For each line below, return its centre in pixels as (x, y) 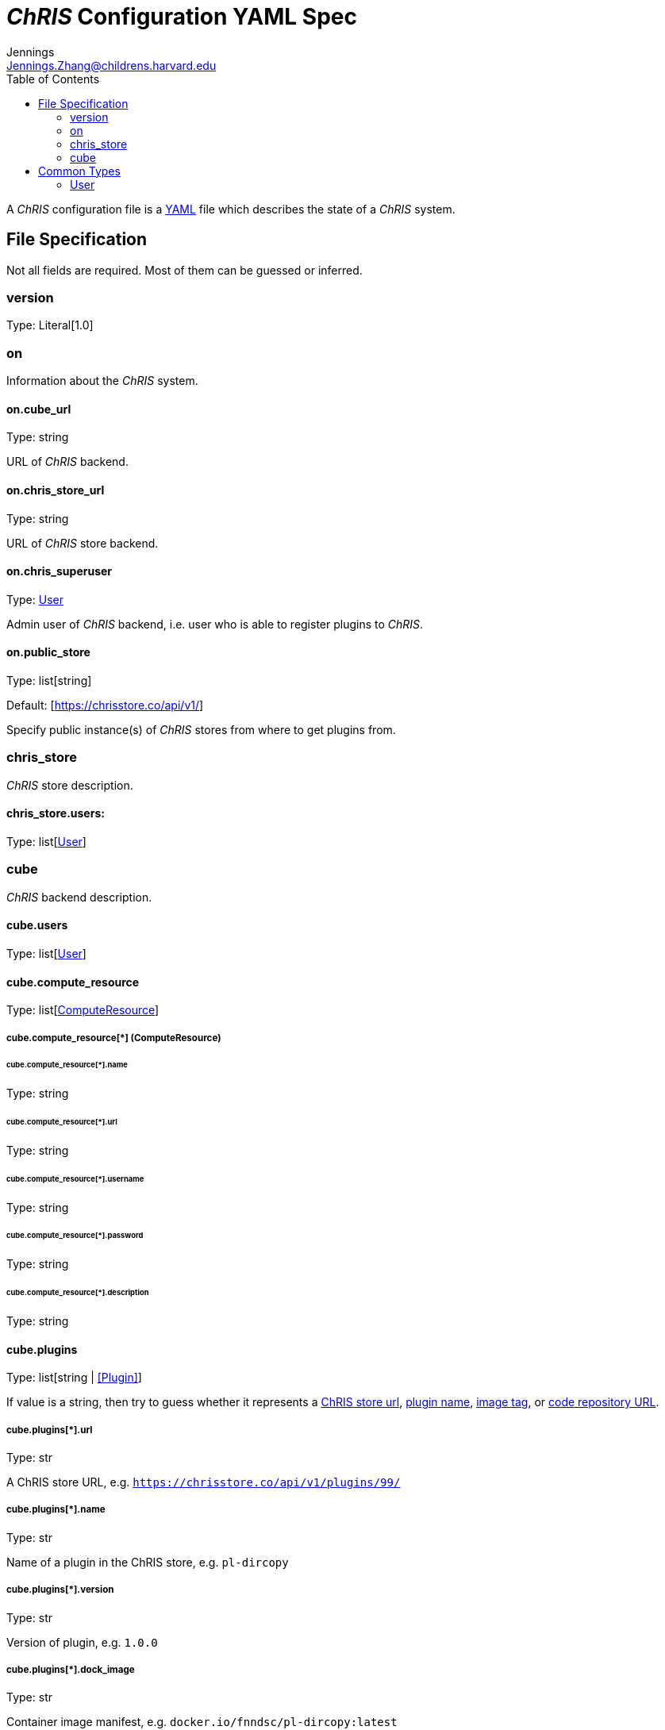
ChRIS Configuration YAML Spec (182, 17)
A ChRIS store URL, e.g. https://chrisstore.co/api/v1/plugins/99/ (204, 1482)
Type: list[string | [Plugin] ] (74, 1378)
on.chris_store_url (56, 490)
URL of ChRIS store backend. (83, 543)
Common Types (79, 171)
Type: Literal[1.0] (50, 325)
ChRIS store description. (70, 785)
